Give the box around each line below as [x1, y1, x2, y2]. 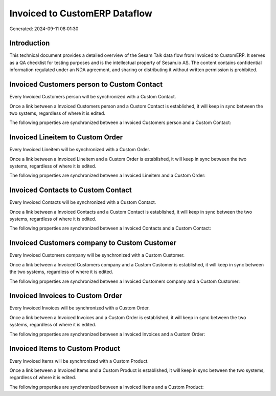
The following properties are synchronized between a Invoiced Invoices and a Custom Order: [9, 331, 205, 337]
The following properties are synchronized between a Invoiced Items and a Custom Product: [9, 384, 204, 390]
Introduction [9, 39, 50, 48]
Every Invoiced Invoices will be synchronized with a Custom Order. [9, 305, 150, 311]
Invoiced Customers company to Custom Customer [9, 239, 176, 247]
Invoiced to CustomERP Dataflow [9, 8, 153, 19]
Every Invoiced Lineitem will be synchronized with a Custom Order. [9, 147, 150, 153]
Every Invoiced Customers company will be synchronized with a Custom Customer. [9, 252, 185, 258]
